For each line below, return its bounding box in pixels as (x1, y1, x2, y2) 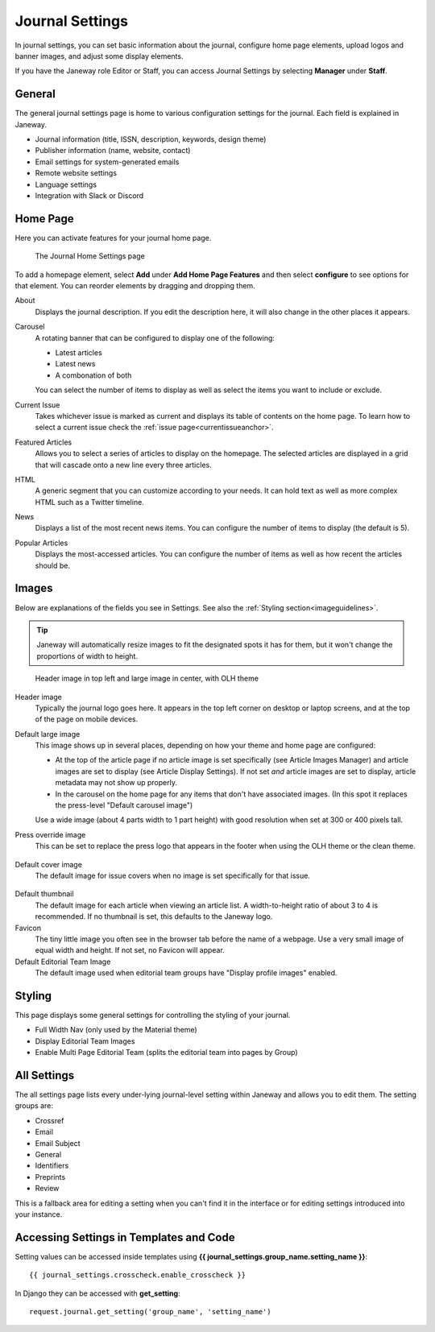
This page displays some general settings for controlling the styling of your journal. (14, 1011, 291, 1020)
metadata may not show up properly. (55, 778, 177, 788)
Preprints (35, 1172, 66, 1181)
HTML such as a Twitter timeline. (35, 497, 144, 507)
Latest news (55, 359, 96, 369)
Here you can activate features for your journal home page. (14, 233, 212, 242)
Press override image (14, 829, 86, 839)
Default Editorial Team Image (14, 957, 111, 966)
